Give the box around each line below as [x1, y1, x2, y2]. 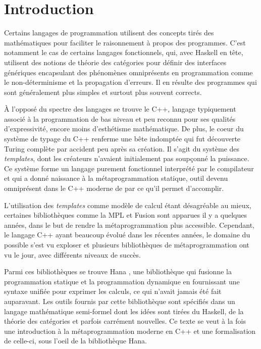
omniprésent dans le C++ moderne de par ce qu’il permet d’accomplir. [4, 183, 224, 193]
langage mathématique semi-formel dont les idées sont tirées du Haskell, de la [4, 306, 244, 316]
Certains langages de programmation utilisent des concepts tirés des [4, 27, 214, 38]
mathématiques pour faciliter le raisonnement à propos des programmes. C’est [4, 37, 246, 47]
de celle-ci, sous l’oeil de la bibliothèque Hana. [4, 335, 147, 346]
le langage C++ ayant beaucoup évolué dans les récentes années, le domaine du [4, 229, 250, 240]
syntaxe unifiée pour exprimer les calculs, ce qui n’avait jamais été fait [4, 286, 222, 296]
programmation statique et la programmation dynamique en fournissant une [4, 276, 240, 286]
